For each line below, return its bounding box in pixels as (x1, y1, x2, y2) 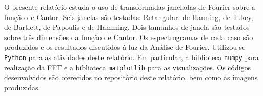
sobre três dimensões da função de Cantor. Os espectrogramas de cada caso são (4, 31, 253, 42)
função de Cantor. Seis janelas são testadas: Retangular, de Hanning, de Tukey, (4, 11, 253, 22)
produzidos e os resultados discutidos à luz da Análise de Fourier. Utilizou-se (4, 42, 246, 52)
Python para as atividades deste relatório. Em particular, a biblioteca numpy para (4, 51, 259, 62)
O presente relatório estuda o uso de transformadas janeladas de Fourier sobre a (4, 2, 255, 12)
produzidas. (4, 82, 41, 92)
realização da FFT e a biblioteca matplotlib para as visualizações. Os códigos (4, 62, 251, 72)
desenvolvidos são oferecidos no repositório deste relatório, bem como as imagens (4, 72, 258, 83)
